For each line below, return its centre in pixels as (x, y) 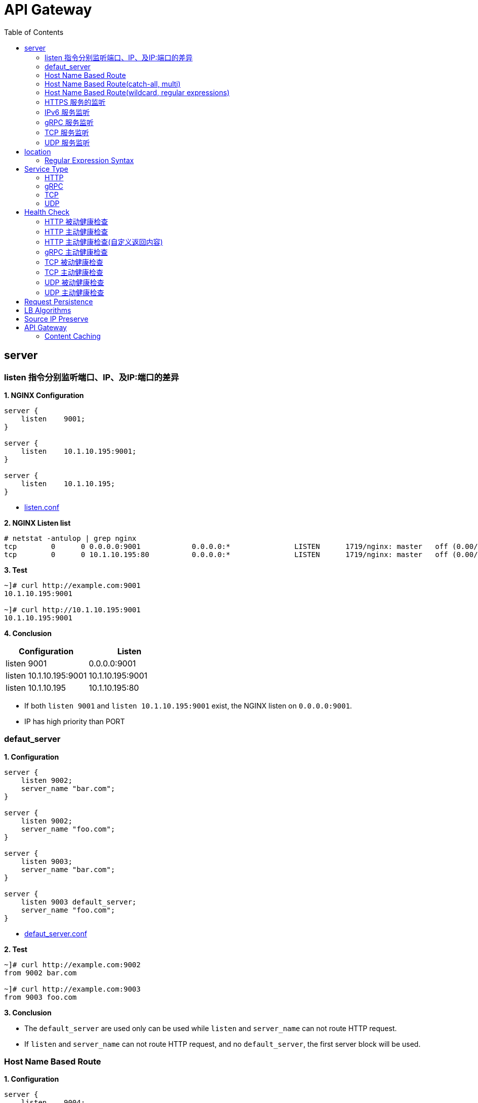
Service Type (46, 169)
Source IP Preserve (56, 319)
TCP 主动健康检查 (74, 272)
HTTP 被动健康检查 (76, 221)
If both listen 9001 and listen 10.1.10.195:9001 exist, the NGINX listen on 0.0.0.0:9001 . (188, 705)
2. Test (16, 949)
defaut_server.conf (56, 933)
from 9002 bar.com (41, 973)
